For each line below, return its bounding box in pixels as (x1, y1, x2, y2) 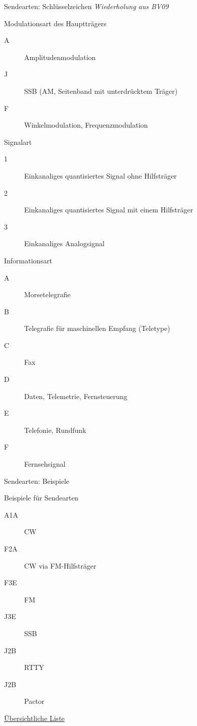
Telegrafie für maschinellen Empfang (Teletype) (24, 323, 170, 333)
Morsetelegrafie (24, 289, 71, 300)
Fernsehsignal (24, 459, 66, 469)
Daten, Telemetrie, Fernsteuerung (24, 390, 128, 401)
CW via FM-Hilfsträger (24, 560, 96, 571)
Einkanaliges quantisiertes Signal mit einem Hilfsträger (24, 204, 193, 215)
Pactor (24, 696, 45, 706)
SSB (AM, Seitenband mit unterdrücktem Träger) (24, 85, 178, 96)
